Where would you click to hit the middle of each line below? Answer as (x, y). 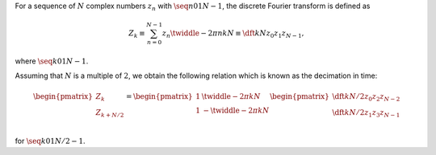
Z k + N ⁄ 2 (110, 114)
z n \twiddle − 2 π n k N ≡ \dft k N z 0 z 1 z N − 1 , (233, 34)
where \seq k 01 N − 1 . (52, 61)
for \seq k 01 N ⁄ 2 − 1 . (50, 141)
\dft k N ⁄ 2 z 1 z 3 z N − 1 (366, 114)
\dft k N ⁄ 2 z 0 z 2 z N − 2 (366, 98)
